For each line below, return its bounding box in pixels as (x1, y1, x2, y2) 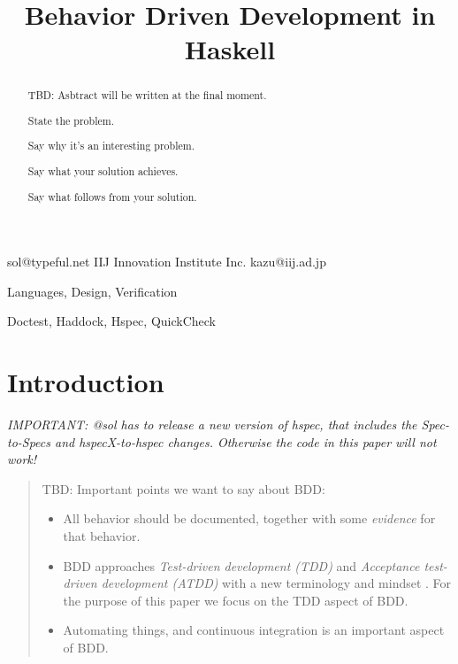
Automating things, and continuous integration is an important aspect (63, 621, 445, 639)
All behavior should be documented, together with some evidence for (63, 509, 436, 528)
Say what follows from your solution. (27, 189, 197, 204)
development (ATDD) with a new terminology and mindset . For (101, 574, 452, 592)
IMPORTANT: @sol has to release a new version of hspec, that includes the (7, 415, 417, 434)
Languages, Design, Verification (7, 282, 178, 300)
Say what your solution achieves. (27, 164, 179, 178)
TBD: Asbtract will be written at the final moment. (27, 88, 267, 103)
